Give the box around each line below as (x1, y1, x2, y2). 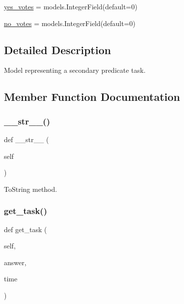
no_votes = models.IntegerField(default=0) (4, 18, 135, 28)
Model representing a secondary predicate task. (4, 65, 146, 75)
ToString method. (4, 183, 57, 194)
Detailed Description (4, 42, 111, 57)
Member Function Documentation (4, 89, 181, 104)
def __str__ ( (4, 134, 49, 144)
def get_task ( (4, 224, 47, 234)
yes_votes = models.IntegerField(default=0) (4, 1, 137, 11)
